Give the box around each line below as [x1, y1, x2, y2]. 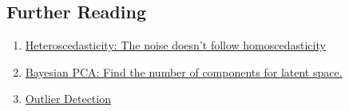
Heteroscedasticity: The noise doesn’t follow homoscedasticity [25, 37, 326, 54]
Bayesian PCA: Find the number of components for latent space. [25, 63, 343, 80]
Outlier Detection [25, 90, 111, 107]
